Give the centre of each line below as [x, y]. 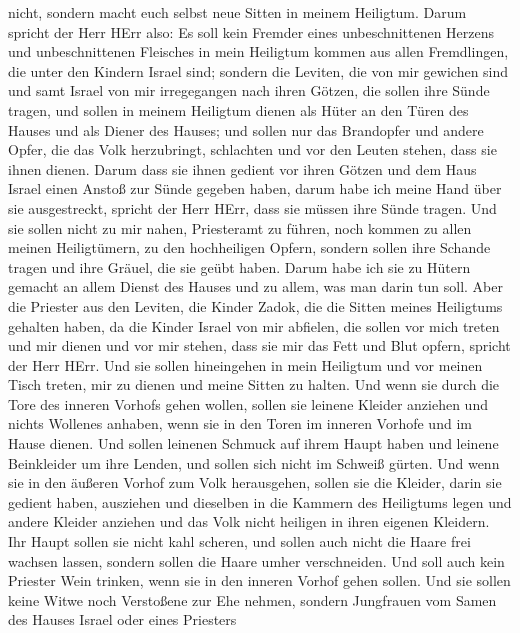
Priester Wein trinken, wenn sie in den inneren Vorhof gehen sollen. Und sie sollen [259, 580]
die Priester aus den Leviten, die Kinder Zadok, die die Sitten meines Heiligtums [255, 305]
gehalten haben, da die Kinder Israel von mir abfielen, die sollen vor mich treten [254, 325]
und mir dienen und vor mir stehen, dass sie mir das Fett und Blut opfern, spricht [259, 345]
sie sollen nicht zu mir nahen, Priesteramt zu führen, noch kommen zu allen [240, 227]
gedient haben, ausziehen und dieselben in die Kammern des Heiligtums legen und [260, 501]
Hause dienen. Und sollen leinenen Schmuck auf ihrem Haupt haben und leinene [253, 443]
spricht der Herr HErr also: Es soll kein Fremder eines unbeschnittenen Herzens [251, 31]
